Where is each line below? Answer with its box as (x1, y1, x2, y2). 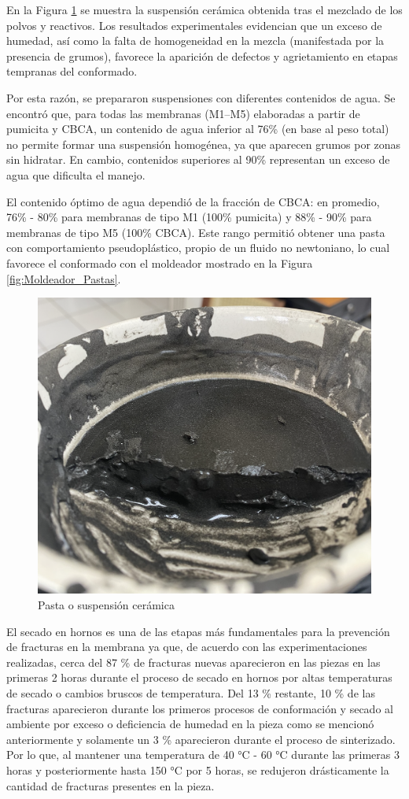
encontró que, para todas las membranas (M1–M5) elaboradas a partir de (6, 105, 360, 121)
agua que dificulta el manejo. (6, 166, 146, 183)
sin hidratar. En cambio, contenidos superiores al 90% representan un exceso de (6, 151, 390, 168)
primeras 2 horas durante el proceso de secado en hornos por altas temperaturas (6, 669, 392, 686)
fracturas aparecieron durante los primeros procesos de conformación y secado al (6, 700, 393, 716)
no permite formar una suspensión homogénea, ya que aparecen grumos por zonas (6, 135, 401, 152)
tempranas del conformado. (6, 63, 138, 80)
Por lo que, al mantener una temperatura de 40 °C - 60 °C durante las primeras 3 (6, 746, 400, 763)
